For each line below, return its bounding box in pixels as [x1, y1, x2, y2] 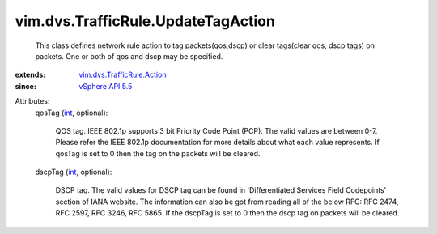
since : [15, 81, 36, 91]
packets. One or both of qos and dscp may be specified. [35, 51, 223, 61]
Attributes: [15, 96, 50, 106]
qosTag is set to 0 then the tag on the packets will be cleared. [55, 148, 261, 158]
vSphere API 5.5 [78, 81, 133, 91]
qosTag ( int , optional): [35, 108, 108, 117]
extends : [15, 70, 46, 80]
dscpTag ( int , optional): [35, 167, 112, 177]
